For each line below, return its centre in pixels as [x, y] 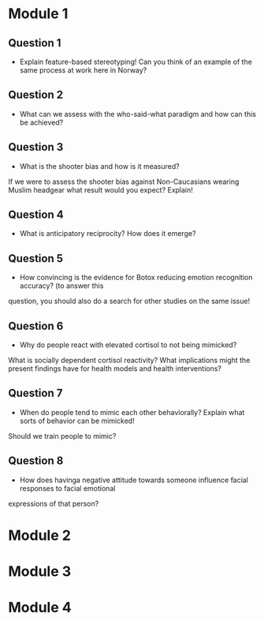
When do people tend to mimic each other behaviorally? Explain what [132, 412]
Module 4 [40, 608]
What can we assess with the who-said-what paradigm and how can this [138, 114]
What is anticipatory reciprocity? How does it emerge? [108, 234]
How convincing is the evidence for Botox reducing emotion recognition [136, 278]
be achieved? [41, 122]
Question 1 [35, 43]
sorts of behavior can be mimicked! [77, 421]
